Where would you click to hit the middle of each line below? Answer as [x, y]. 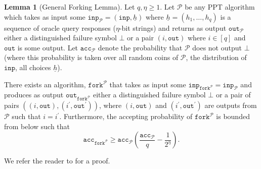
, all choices [33, 67]
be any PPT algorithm [220, 7]
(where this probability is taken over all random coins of [91, 57]
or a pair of [233, 95]
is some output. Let [48, 47]
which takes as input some [45, 16]
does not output [217, 47]
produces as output [34, 95]
